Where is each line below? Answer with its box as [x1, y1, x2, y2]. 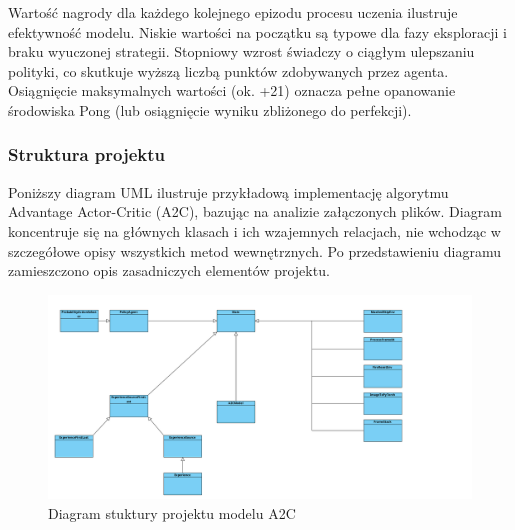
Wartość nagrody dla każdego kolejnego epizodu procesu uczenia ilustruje [8, 2, 458, 22]
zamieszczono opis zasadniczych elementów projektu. [8, 260, 330, 281]
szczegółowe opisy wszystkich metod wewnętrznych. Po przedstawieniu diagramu [8, 240, 501, 261]
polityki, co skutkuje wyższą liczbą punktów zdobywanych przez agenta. [8, 60, 449, 81]
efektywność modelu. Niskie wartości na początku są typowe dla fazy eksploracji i [8, 21, 507, 42]
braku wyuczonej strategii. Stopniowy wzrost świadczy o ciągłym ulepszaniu [8, 41, 475, 62]
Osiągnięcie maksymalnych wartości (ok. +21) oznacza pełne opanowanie [8, 80, 456, 101]
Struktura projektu [8, 142, 166, 167]
